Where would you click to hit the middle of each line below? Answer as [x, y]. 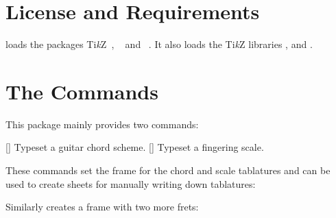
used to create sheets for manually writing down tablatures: [131, 183]
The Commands [82, 91]
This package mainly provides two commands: [102, 124]
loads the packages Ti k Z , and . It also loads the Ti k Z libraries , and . [159, 44]
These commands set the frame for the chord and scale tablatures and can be [168, 170]
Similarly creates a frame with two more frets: [102, 207]
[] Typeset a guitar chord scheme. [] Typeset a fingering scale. [135, 147]
